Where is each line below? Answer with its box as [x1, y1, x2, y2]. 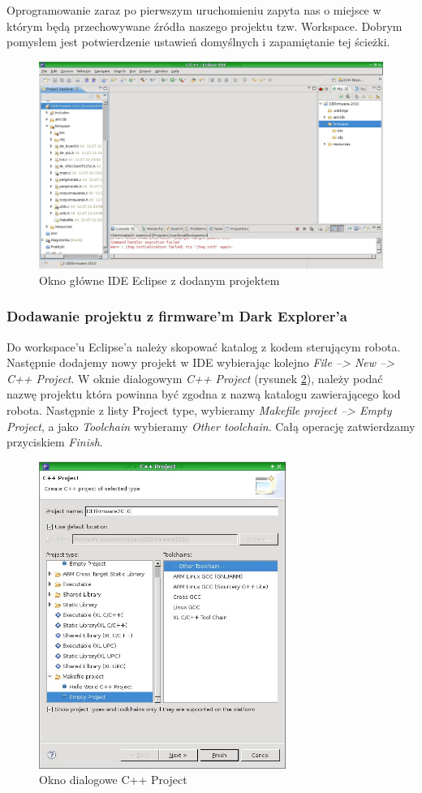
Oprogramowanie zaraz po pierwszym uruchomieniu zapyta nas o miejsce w [6, 2, 381, 18]
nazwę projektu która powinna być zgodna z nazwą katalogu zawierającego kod [6, 386, 401, 403]
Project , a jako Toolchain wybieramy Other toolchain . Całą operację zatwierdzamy [6, 417, 416, 434]
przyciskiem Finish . [6, 433, 103, 450]
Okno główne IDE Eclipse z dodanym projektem [39, 271, 280, 288]
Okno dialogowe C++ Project [39, 771, 187, 788]
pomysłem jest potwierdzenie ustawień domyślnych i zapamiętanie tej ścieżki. [6, 33, 390, 50]
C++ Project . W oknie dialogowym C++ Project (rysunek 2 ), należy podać [6, 369, 383, 386]
